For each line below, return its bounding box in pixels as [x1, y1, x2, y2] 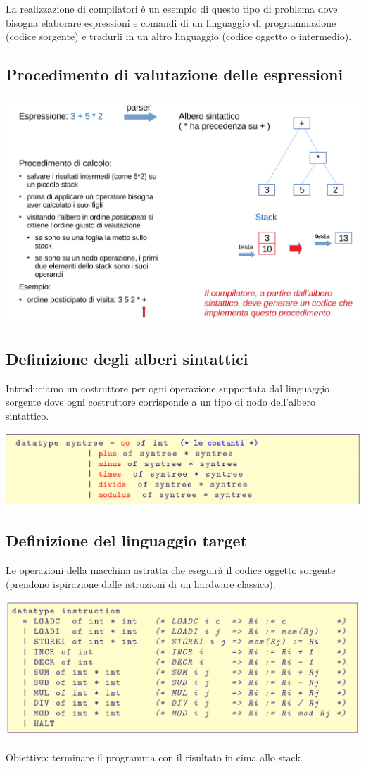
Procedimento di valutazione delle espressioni [6, 63, 343, 85]
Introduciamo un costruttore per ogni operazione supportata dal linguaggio [6, 380, 330, 395]
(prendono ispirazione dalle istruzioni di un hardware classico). [6, 576, 276, 591]
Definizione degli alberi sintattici [6, 347, 248, 369]
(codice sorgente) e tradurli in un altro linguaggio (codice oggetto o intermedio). [6, 29, 352, 44]
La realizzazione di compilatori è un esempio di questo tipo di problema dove [6, 1, 338, 15]
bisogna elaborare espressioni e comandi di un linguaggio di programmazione [6, 15, 336, 30]
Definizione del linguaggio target [6, 530, 248, 551]
